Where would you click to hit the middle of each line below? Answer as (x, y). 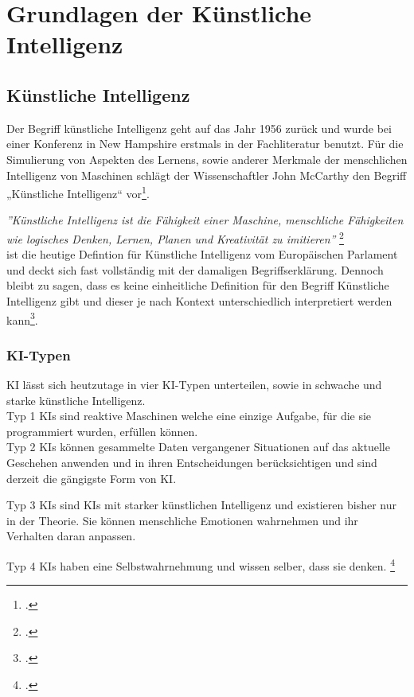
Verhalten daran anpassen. (71, 536)
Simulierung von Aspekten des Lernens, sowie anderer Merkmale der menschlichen (207, 159)
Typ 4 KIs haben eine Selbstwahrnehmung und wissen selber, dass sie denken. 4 (201, 565)
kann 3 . (22, 318)
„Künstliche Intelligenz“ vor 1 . (78, 192)
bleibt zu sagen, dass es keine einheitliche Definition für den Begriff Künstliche (198, 285)
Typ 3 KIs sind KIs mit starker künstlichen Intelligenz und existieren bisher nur (201, 505)
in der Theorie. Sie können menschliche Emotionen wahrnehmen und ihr (182, 520)
